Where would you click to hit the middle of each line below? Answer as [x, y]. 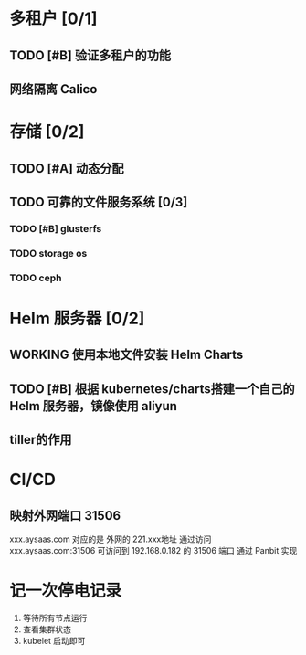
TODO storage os [48, 253]
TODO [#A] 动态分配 [67, 169]
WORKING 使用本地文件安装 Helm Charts [127, 355]
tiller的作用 [41, 440]
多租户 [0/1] [53, 19]
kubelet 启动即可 [54, 641]
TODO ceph [36, 278]
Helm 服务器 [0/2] [77, 318]
